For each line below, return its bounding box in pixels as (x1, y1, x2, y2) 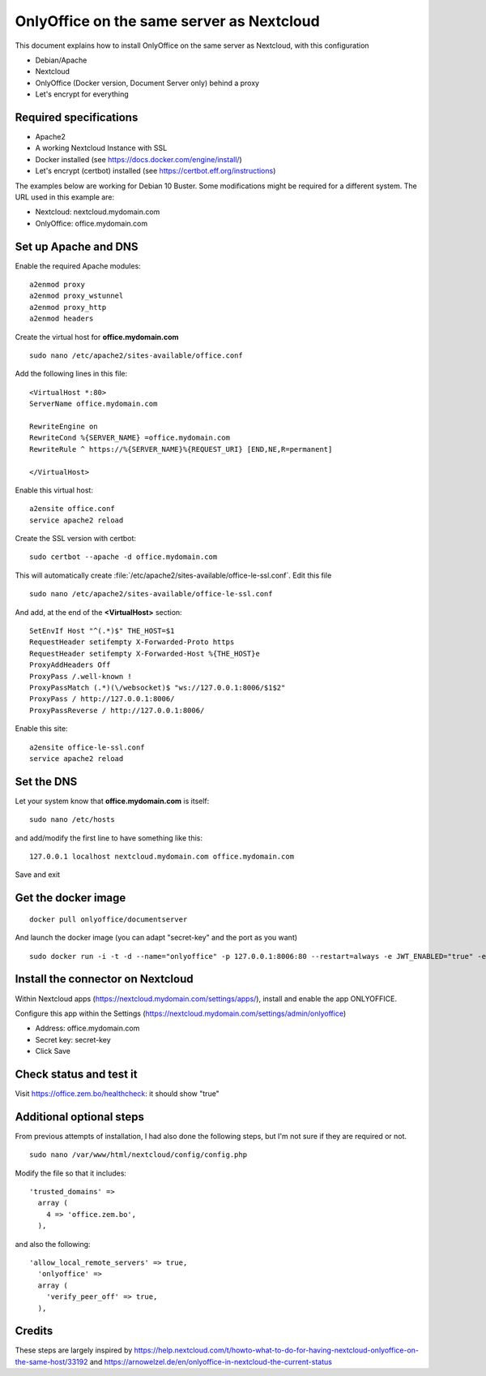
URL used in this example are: (15, 191, 115, 202)
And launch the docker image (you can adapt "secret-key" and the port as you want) (15, 933, 298, 943)
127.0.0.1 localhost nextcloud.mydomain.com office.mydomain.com (29, 852, 295, 862)
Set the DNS (15, 775, 78, 789)
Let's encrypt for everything (35, 89, 129, 99)
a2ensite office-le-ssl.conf (29, 742, 145, 752)
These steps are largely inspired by (15, 1345, 133, 1355)
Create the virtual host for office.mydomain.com (15, 332, 179, 342)
